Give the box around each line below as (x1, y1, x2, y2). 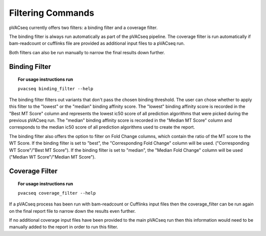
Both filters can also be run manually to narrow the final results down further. (9, 49, 165, 55)
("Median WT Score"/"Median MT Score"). (9, 154, 96, 160)
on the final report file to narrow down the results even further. (9, 208, 136, 214)
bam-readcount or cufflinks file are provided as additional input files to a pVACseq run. (9, 40, 185, 46)
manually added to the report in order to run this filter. (9, 224, 118, 230)
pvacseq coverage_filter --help (18, 190, 96, 196)
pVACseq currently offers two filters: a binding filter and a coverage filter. (9, 25, 158, 31)
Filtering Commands (9, 7, 95, 18)
